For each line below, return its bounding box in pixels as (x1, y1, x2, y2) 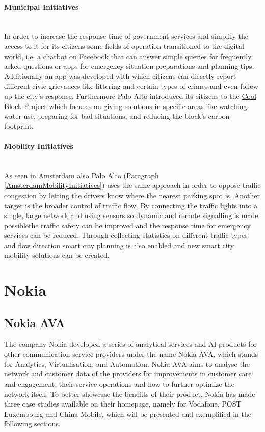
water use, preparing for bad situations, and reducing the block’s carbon (4, 111, 230, 121)
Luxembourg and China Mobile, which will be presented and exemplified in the (4, 408, 251, 419)
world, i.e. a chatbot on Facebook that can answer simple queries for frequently (4, 50, 252, 61)
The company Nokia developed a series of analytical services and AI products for (4, 338, 257, 349)
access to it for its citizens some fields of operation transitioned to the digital (4, 40, 244, 51)
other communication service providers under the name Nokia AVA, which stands (4, 348, 258, 359)
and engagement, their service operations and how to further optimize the (4, 379, 234, 389)
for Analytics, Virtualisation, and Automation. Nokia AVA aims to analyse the (4, 358, 250, 369)
